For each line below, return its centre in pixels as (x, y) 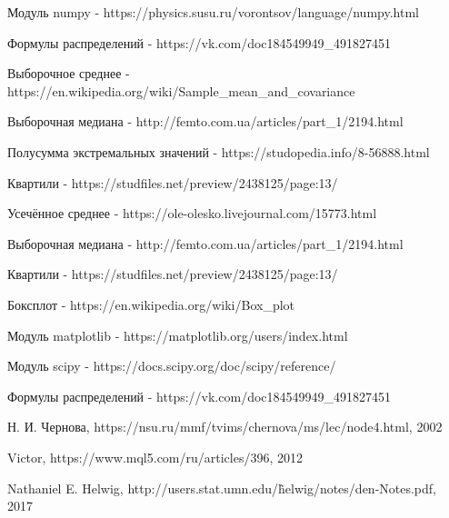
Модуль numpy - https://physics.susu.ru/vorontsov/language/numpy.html (213, 12)
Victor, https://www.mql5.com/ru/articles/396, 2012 (155, 457)
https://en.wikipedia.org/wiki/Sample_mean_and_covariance (181, 90)
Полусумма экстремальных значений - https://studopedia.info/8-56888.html (219, 151)
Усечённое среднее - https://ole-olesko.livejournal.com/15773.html (192, 213)
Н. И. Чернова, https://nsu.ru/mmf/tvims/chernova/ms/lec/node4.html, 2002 (225, 427)
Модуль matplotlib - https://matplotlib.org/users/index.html (178, 335)
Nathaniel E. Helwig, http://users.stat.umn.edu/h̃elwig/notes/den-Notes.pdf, (222, 488)
